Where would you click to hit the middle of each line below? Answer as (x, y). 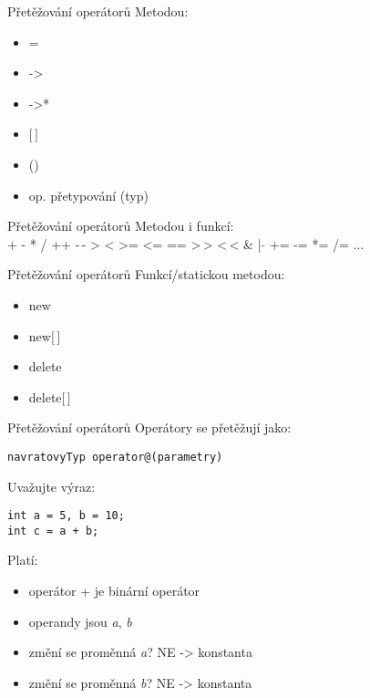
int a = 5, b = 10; (66, 516)
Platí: (23, 560)
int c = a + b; (53, 531)
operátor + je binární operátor (114, 591)
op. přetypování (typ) (88, 195)
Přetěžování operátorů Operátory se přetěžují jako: (149, 427)
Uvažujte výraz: (51, 486)
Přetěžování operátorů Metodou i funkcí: (121, 226)
